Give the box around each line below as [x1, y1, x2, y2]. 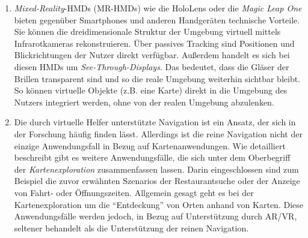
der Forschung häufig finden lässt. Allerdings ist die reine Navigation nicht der [14, 127, 303, 140]
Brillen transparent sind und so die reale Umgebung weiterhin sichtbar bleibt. [14, 72, 301, 85]
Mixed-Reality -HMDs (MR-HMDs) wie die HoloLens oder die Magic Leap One [14, 2, 302, 14]
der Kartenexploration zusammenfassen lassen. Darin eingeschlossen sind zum [14, 162, 299, 175]
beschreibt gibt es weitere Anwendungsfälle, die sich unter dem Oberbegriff [14, 151, 291, 164]
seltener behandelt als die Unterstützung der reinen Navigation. [14, 221, 249, 234]
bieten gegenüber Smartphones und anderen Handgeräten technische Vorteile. [14, 13, 300, 26]
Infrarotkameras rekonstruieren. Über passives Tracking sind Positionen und [14, 37, 295, 49]
